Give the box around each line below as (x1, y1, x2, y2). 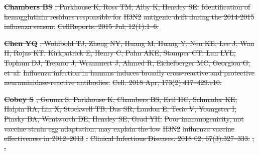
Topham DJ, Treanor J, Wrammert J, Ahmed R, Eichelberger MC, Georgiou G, (4, 57, 250, 67)
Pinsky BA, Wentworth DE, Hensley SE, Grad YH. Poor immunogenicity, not (4, 113, 244, 123)
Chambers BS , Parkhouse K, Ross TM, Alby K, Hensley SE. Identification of (4, 1, 250, 11)
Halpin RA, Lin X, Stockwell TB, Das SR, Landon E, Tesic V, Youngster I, (4, 103, 236, 114)
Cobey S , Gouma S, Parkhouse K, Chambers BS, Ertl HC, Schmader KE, (4, 93, 237, 104)
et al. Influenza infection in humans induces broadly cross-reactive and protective (4, 67, 255, 77)
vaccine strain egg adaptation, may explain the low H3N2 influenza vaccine (4, 123, 235, 133)
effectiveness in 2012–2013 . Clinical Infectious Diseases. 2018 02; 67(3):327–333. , (4, 133, 254, 143)
